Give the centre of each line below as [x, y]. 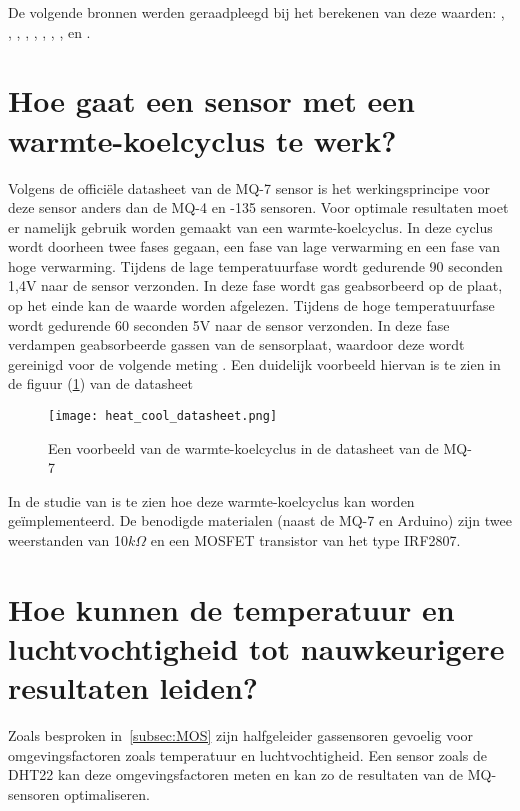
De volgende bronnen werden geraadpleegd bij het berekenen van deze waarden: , [256, 12]
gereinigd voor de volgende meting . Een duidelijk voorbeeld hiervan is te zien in [254, 363]
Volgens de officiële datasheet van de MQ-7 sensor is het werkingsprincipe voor [249, 187]
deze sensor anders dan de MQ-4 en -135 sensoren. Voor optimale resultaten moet [258, 207]
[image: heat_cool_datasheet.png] [163, 416]
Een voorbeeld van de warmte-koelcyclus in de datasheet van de [243, 447]
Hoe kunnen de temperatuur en [231, 608]
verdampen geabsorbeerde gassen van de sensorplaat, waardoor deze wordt [236, 344]
